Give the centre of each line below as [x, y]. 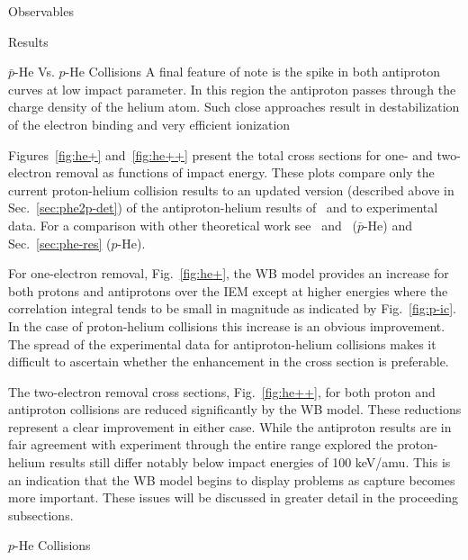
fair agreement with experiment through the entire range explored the [201, 444]
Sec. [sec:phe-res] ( [60, 243]
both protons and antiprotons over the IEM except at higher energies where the [228, 290]
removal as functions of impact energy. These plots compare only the [245, 172]
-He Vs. [35, 72]
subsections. [41, 515]
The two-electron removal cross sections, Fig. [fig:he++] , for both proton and [222, 391]
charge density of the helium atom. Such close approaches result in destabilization [234, 107]
